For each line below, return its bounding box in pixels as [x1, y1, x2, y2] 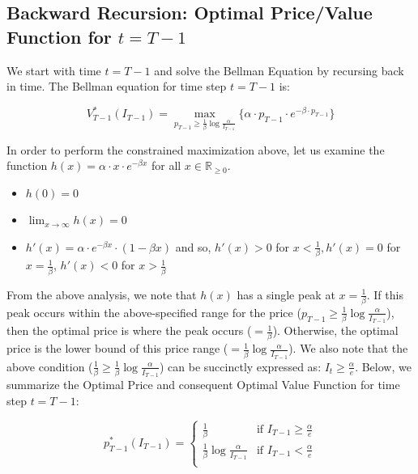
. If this [366, 286, 403, 303]
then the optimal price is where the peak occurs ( [6, 322, 252, 339]
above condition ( [6, 358, 93, 375]
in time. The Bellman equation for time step [6, 78, 227, 95]
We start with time [6, 61, 101, 78]
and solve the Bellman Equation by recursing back [154, 61, 404, 78]
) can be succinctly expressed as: [159, 358, 322, 375]
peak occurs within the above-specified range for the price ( [6, 303, 301, 320]
